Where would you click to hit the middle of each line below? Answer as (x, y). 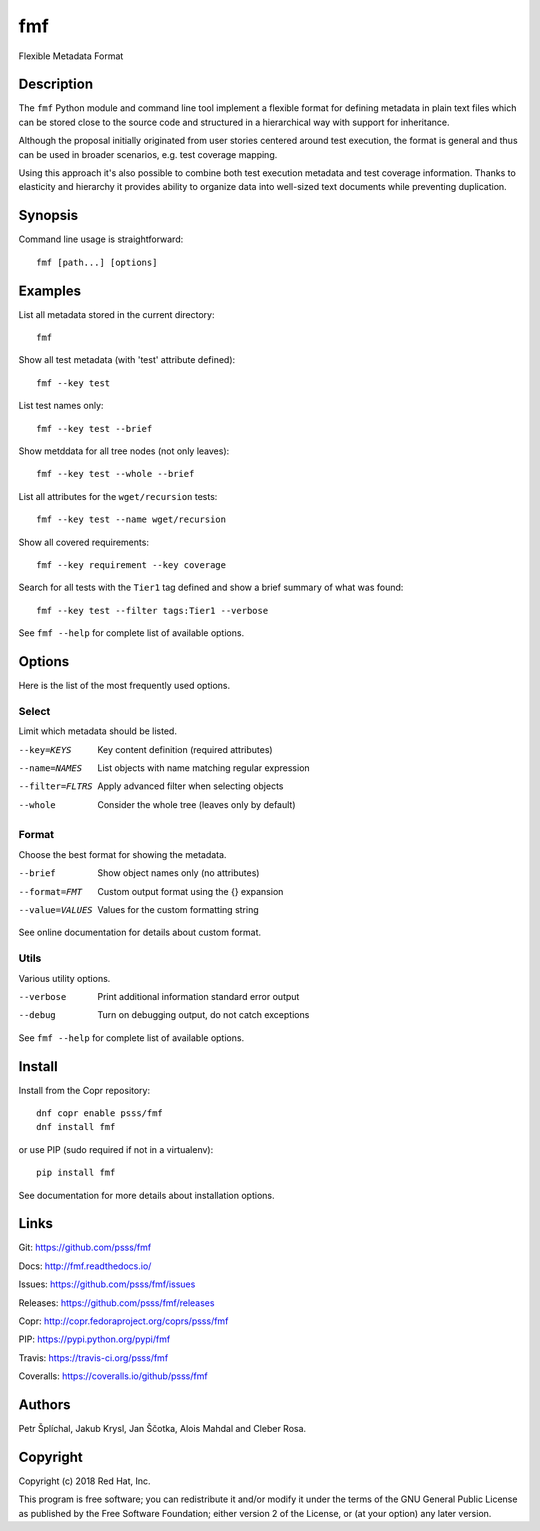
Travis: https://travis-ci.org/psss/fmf (93, 1357)
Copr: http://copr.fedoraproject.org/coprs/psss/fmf (123, 1321)
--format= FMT (50, 891)
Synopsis (48, 215)
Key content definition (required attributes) (185, 749)
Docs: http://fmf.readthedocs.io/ (85, 1266)
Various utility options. (64, 978)
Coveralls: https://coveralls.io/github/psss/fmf (113, 1376)
